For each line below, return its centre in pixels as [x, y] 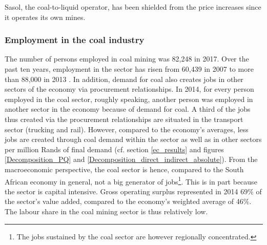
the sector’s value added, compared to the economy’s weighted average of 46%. [128, 201]
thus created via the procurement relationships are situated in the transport [124, 119]
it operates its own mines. [45, 17]
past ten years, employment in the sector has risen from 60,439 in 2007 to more [129, 69]
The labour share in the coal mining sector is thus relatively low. [106, 211]
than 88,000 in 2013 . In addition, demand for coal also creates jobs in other [124, 79]
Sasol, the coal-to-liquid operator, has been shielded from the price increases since [133, 7]
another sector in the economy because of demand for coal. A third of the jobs [128, 109]
